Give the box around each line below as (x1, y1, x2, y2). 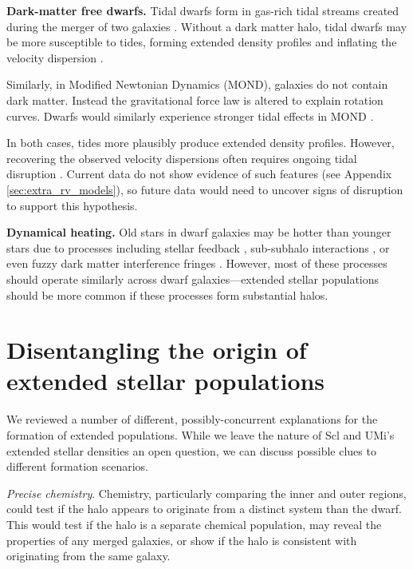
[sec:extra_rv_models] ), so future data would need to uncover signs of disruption (6, 181, 403, 197)
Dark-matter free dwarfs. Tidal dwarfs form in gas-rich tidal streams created (6, 2, 399, 18)
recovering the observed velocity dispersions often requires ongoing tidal (6, 149, 357, 166)
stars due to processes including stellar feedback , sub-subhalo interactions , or (6, 239, 390, 256)
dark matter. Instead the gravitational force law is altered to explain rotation (6, 91, 383, 108)
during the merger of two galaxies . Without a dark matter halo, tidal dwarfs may (6, 18, 407, 34)
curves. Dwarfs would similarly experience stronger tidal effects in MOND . (6, 107, 374, 124)
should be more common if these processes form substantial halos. (6, 286, 328, 303)
